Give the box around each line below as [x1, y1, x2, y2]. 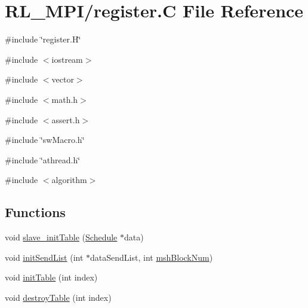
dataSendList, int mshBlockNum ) [90, 251, 213, 263]
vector [51, 73, 74, 86]
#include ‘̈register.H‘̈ [5, 33, 81, 45]
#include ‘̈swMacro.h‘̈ [5, 133, 85, 146]
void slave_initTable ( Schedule [5, 231, 118, 243]
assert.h [51, 113, 80, 126]
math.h [51, 93, 78, 105]
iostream [51, 53, 83, 65]
